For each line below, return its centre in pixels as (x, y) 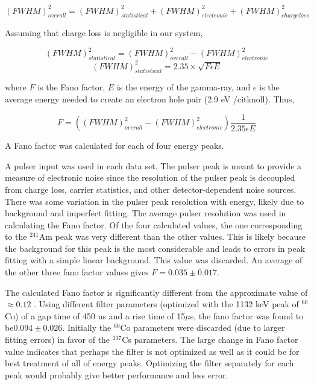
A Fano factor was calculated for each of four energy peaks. (115, 146)
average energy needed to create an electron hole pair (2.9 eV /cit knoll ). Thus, (150, 99)
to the (16, 236)
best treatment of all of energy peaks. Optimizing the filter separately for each (149, 363)
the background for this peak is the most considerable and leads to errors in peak (155, 248)
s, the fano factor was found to (247, 315)
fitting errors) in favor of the (58, 340)
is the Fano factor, (71, 87)
